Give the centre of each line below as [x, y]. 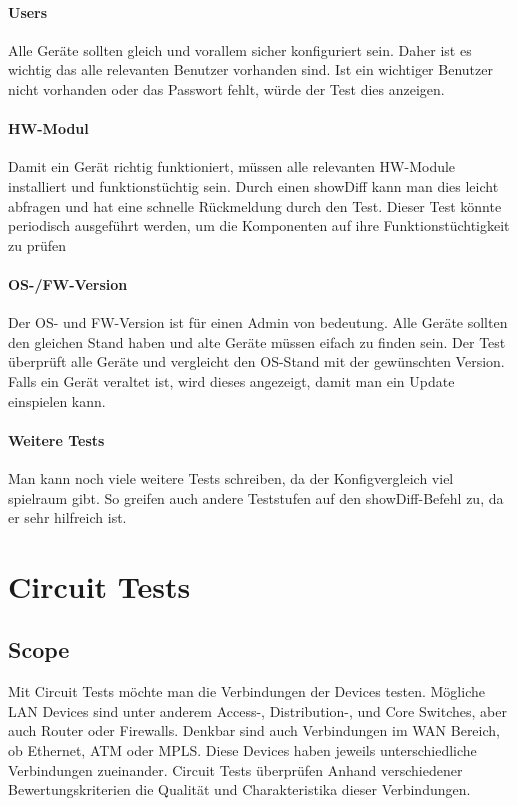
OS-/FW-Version [68, 283]
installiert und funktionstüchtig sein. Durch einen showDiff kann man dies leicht [253, 185]
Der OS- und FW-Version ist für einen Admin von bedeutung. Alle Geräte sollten [258, 322]
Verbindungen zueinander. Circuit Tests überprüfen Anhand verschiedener [235, 769]
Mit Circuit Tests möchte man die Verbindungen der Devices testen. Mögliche [246, 691]
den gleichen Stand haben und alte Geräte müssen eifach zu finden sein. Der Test [257, 341]
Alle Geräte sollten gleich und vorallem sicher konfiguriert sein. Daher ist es [240, 49]
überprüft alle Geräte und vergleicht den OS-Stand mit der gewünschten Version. [256, 361]
